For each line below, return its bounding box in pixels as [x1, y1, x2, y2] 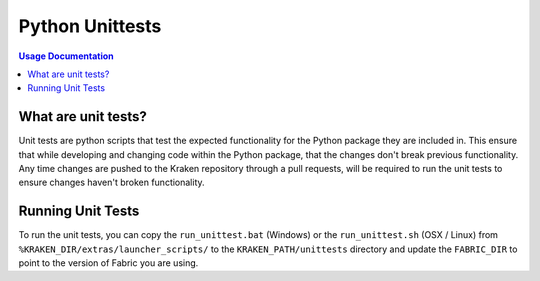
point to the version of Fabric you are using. [18, 257, 199, 269]
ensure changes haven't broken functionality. [18, 176, 205, 189]
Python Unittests [18, 15, 162, 37]
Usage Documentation [18, 50, 114, 62]
